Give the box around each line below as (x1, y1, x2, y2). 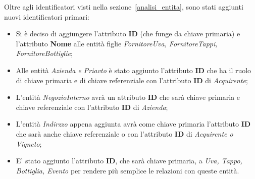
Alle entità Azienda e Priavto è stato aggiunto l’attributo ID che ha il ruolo (16, 65, 251, 75)
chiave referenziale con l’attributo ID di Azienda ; (16, 101, 168, 112)
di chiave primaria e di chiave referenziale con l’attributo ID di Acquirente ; (16, 75, 248, 85)
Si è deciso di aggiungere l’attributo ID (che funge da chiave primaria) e (16, 28, 240, 39)
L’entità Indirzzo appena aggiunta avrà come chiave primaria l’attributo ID (16, 118, 251, 129)
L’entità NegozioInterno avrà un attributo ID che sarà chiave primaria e (16, 92, 240, 102)
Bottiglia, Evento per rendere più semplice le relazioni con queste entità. (16, 165, 239, 175)
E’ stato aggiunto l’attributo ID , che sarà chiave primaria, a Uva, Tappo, (16, 155, 242, 166)
